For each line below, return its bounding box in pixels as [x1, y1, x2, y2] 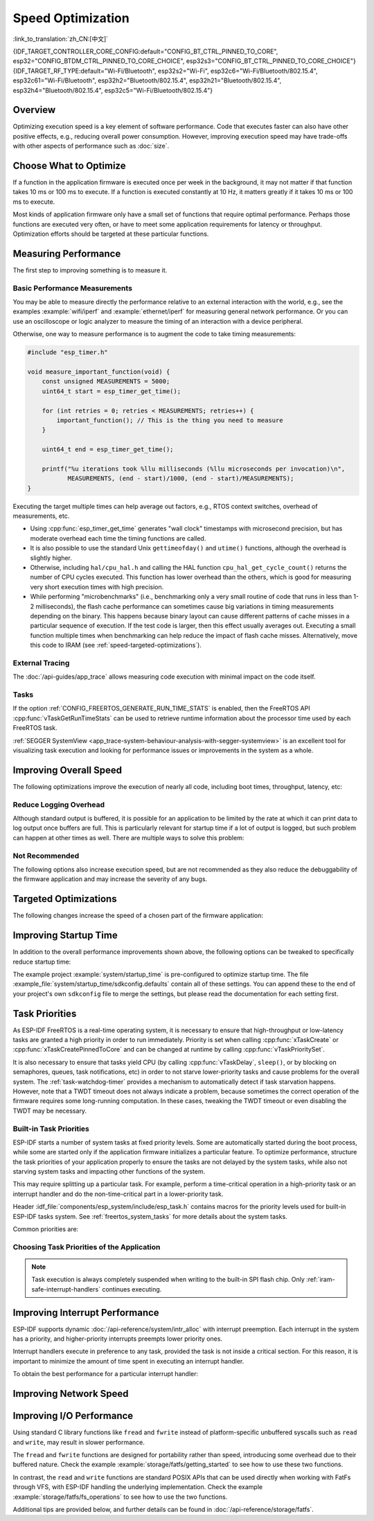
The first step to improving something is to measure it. [12, 266, 168, 274]
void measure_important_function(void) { [27, 368, 170, 376]
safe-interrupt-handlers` [31, 1285, 100, 1293]
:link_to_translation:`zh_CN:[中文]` [12, 35, 109, 43]
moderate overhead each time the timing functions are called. [30, 534, 206, 542]
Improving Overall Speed [12, 764, 123, 776]
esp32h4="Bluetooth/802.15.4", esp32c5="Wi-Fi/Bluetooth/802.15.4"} [12, 86, 213, 94]
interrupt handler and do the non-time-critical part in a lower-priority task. [12, 1190, 224, 1198]
